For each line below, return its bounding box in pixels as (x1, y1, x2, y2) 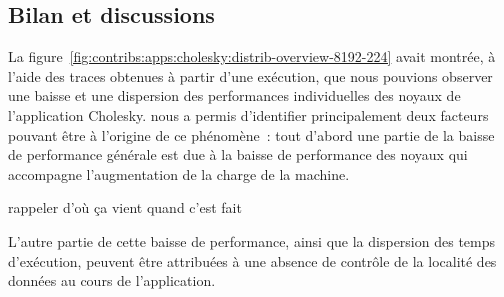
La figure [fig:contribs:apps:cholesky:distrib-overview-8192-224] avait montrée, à (8, 46, 496, 67)
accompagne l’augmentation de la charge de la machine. (8, 163, 350, 184)
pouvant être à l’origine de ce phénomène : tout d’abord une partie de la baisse (8, 124, 495, 145)
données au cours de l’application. (8, 270, 216, 291)
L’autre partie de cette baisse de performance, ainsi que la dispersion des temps (8, 230, 496, 251)
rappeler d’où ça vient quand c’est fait (8, 197, 242, 218)
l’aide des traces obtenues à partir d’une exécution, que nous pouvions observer (8, 65, 493, 86)
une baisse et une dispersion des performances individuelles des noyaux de (8, 85, 461, 106)
